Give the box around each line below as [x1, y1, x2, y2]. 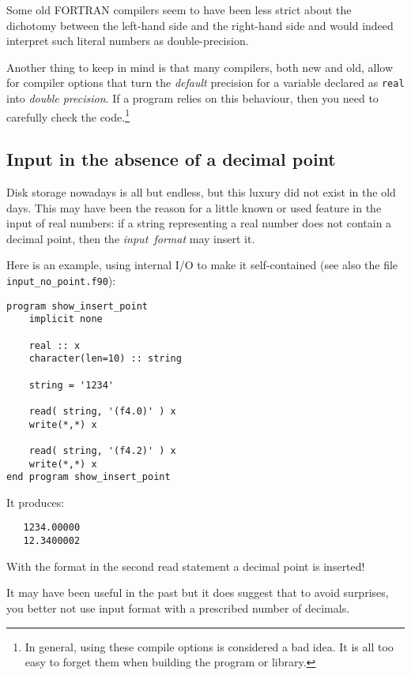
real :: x [28, 339, 81, 351]
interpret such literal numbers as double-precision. [6, 32, 249, 49]
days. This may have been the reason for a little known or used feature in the [6, 199, 382, 216]
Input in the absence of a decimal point [6, 147, 336, 171]
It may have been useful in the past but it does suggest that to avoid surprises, [6, 584, 389, 601]
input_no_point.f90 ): [6, 272, 116, 289]
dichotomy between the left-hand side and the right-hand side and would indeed [6, 17, 394, 33]
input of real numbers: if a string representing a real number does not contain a [6, 215, 392, 231]
